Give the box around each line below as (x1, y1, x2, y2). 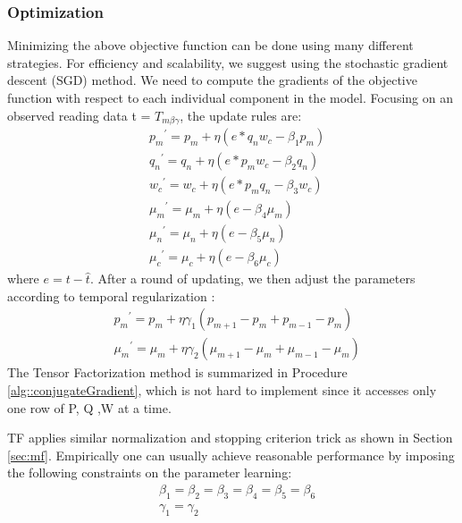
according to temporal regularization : (7, 286, 215, 305)
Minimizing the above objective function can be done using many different (7, 36, 414, 55)
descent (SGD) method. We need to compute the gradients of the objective (7, 71, 417, 89)
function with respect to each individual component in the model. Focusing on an (7, 89, 453, 106)
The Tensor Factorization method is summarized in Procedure (7, 363, 348, 382)
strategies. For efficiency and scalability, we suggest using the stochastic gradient (7, 53, 449, 72)
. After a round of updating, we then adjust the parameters (89, 269, 416, 288)
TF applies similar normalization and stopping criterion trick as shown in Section (7, 428, 453, 447)
